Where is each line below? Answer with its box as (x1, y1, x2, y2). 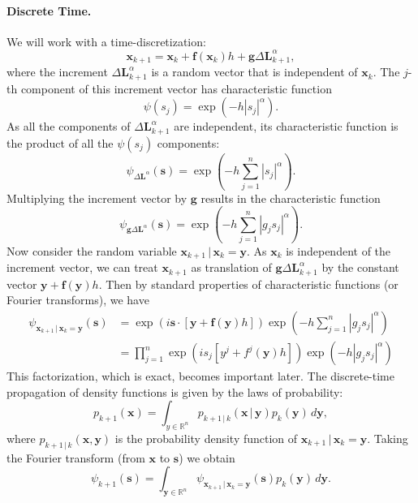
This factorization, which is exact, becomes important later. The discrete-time (6, 368, 394, 385)
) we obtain (179, 449, 235, 466)
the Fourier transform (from (6, 449, 145, 466)
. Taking (367, 430, 408, 447)
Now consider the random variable (6, 242, 177, 259)
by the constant (321, 259, 399, 276)
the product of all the (6, 134, 114, 151)
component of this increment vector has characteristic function (20, 80, 332, 97)
